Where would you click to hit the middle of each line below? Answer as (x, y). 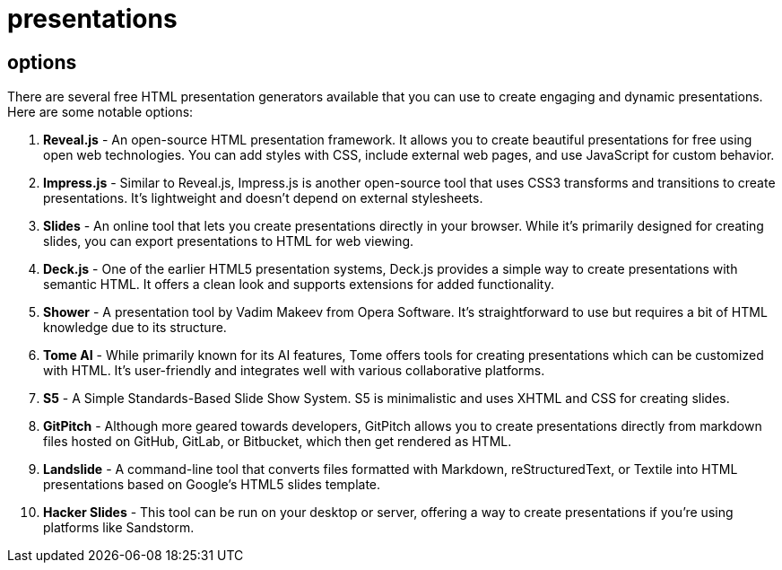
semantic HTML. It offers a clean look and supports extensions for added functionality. (299, 285)
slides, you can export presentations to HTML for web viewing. (229, 241)
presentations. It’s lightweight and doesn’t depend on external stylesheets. (263, 198)
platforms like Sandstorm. (119, 528)
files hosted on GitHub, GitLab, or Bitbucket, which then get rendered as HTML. (278, 442)
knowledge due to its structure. (135, 328)
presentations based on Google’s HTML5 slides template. (212, 485)
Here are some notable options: (100, 112)
